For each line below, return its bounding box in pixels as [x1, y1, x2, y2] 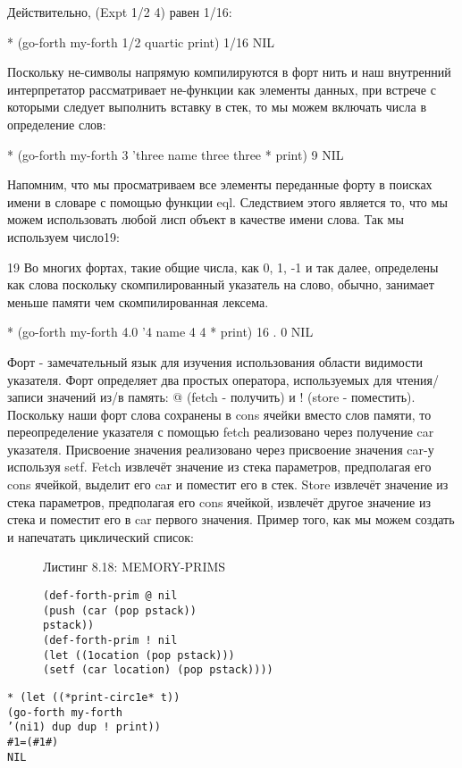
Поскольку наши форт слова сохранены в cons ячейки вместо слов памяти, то [7, 405, 432, 423]
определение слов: [7, 114, 106, 133]
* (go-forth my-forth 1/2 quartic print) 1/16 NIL [7, 32, 275, 51]
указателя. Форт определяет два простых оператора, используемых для [7, 370, 392, 388]
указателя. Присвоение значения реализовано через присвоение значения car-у [7, 439, 434, 458]
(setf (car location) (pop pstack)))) [43, 664, 273, 677]
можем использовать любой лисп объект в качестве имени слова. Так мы [7, 210, 404, 229]
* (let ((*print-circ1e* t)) [7, 690, 181, 704]
